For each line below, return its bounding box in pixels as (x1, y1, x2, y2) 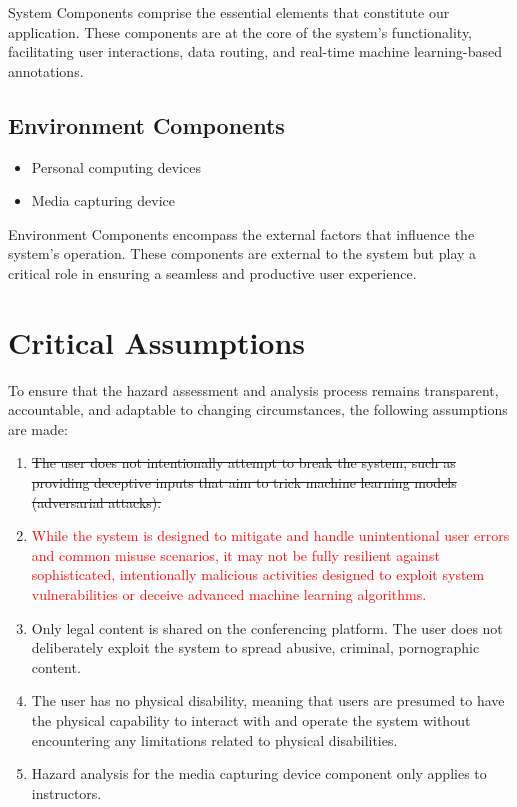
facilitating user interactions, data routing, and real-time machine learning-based (8, 41, 502, 62)
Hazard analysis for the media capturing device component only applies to (31, 763, 487, 784)
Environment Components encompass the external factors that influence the (8, 223, 475, 244)
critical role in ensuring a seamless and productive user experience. (8, 262, 417, 283)
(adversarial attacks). (31, 491, 162, 512)
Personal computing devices (31, 156, 201, 177)
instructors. (31, 782, 102, 803)
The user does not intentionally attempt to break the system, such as (31, 452, 456, 473)
